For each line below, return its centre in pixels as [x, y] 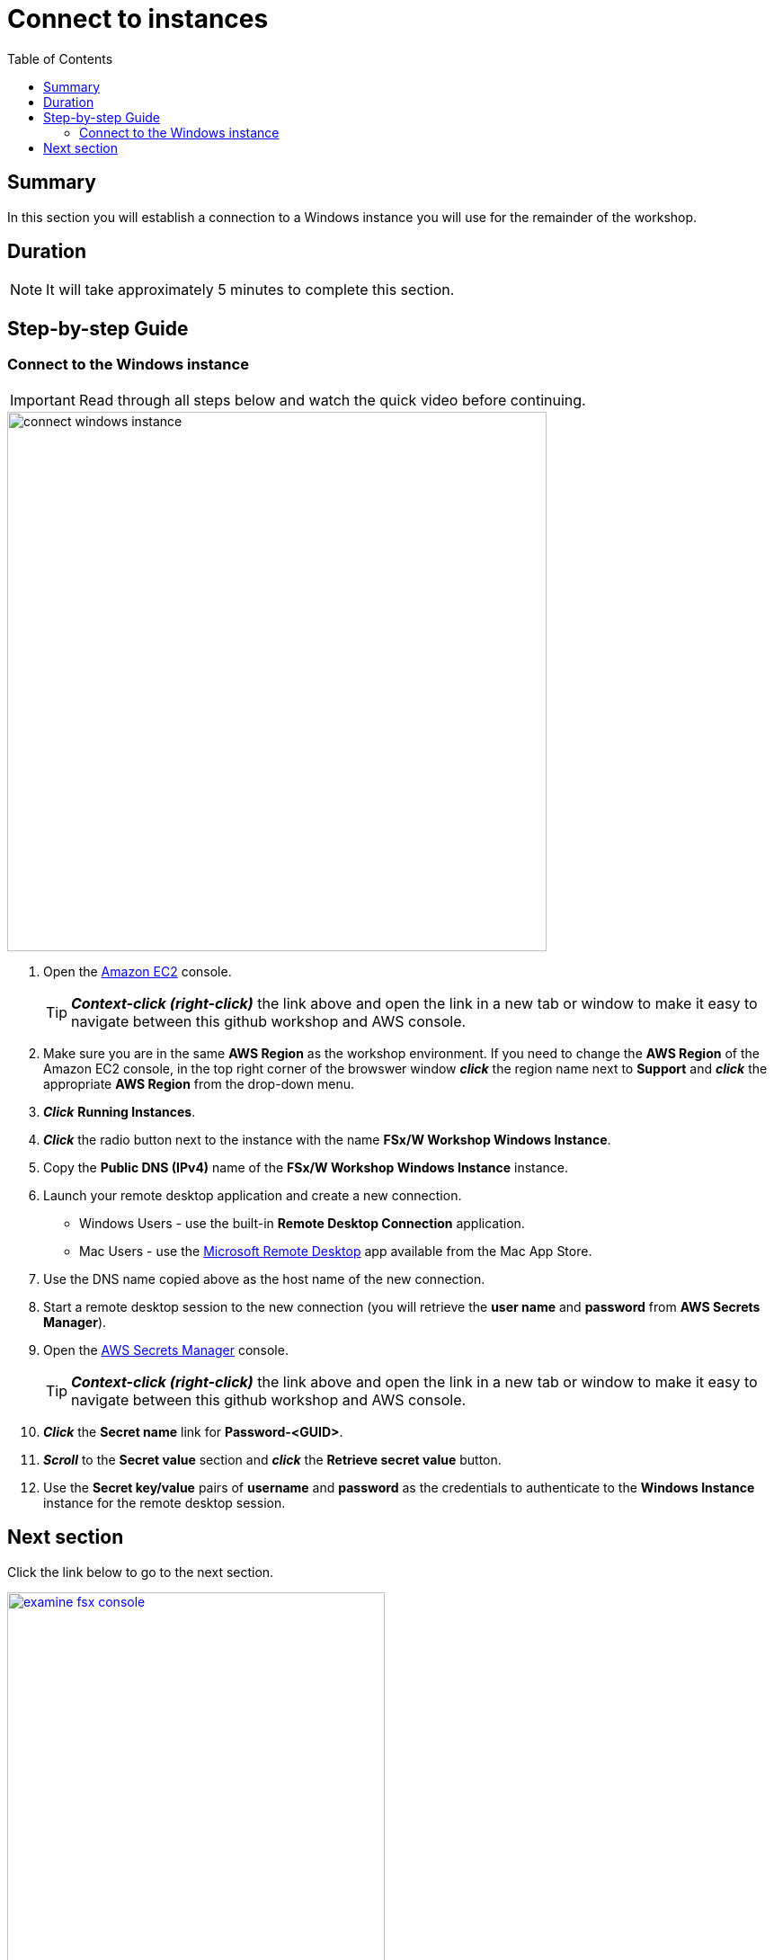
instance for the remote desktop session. [165, 1502]
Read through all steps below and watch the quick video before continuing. [332, 400]
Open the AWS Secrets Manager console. [166, 1350]
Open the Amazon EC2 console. [138, 971]
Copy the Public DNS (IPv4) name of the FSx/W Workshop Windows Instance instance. [306, 1167]
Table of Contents [60, 58]
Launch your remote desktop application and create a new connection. [253, 1195]
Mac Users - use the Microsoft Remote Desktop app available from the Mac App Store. [336, 1251]
